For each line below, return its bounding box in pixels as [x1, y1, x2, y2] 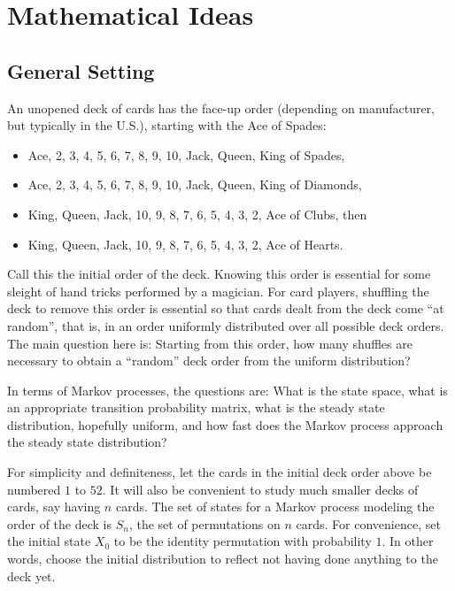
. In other [382, 532, 434, 550]
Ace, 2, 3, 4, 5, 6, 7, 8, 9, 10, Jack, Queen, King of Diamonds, [27, 175, 362, 194]
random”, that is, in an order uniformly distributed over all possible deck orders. [7, 316, 444, 334]
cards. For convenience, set [296, 514, 441, 533]
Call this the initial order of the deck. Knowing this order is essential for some [7, 265, 431, 283]
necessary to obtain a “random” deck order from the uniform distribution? [7, 351, 411, 370]
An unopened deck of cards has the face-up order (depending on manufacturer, [7, 98, 435, 117]
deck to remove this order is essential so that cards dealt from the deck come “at [7, 299, 444, 318]
